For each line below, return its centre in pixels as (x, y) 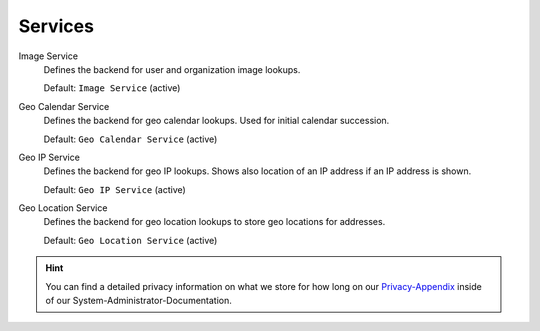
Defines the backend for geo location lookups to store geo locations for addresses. (214, 222)
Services (56, 26)
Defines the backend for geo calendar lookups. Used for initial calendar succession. (216, 121)
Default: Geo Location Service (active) (130, 240)
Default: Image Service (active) (112, 88)
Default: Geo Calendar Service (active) (130, 139)
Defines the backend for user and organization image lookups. (172, 69)
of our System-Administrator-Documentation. (138, 301)
